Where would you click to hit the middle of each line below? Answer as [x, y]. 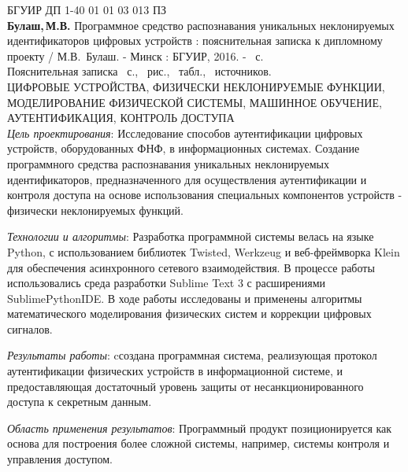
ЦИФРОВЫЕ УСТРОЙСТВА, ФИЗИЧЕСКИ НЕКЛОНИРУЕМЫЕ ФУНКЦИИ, [196, 86]
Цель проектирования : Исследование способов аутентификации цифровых [185, 133]
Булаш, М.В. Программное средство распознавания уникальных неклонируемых [201, 25]
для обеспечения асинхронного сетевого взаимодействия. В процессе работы [191, 267]
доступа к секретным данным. [80, 402]
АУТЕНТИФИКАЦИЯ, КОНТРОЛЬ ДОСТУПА [121, 118]
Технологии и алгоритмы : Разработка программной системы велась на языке [191, 236]
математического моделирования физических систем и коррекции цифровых [189, 313]
